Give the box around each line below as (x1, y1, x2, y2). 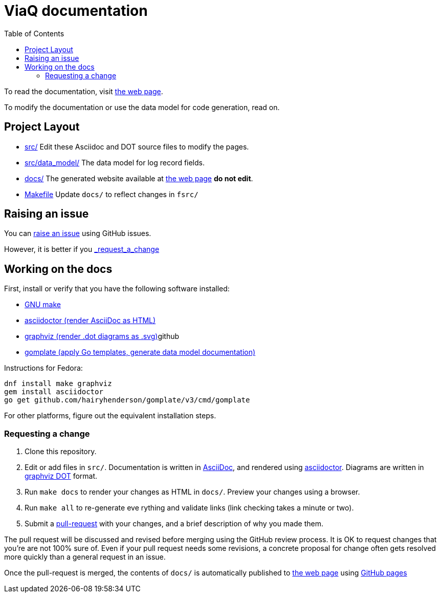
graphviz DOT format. (25, 472, 98, 481)
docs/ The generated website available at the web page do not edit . (25, 174, 253, 183)
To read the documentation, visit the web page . (4, 87, 163, 96)
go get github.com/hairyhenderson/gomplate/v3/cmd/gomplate (4, 396, 250, 404)
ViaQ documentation (4, 2, 148, 19)
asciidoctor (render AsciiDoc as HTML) (25, 316, 156, 325)
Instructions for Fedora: (4, 364, 83, 373)
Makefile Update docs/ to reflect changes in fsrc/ (25, 189, 199, 199)
